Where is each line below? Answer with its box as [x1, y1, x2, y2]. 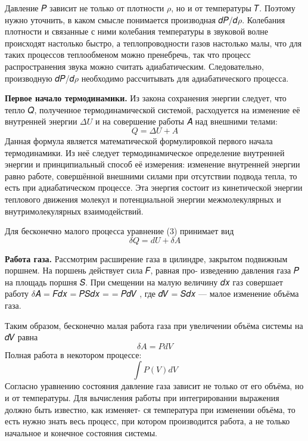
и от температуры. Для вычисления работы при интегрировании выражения [5, 392, 279, 404]
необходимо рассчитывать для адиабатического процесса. [81, 72, 289, 84]
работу [5, 287, 29, 300]
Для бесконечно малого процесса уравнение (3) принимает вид [5, 225, 234, 237]
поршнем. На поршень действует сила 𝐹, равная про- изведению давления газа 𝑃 [5, 264, 300, 277]
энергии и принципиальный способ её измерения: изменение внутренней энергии [5, 158, 300, 170]
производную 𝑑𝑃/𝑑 [5, 72, 74, 84]
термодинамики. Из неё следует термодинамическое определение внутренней [5, 146, 285, 159]
